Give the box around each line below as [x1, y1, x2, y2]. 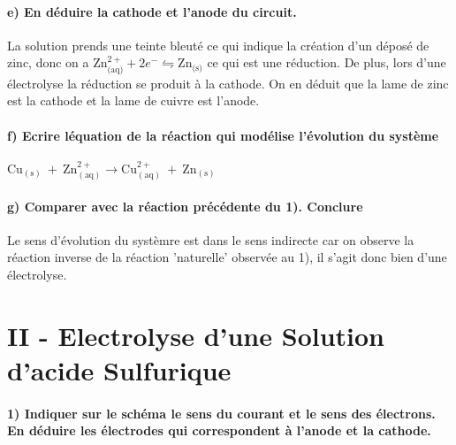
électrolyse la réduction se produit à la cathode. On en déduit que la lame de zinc [7, 73, 449, 92]
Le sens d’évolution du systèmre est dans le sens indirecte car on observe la [7, 230, 414, 249]
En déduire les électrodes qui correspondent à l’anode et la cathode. [7, 421, 431, 440]
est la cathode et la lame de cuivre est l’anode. [7, 91, 260, 110]
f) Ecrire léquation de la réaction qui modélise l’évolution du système [7, 126, 439, 144]
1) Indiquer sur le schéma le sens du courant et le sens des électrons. [7, 403, 436, 422]
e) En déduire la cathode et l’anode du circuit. [7, 2, 297, 20]
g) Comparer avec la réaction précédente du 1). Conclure [7, 196, 363, 215]
